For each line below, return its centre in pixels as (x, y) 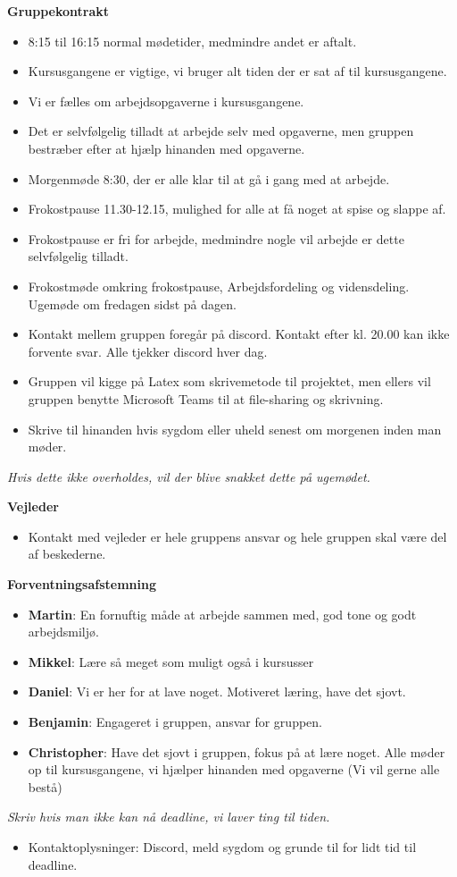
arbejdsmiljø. (63, 632)
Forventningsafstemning (82, 584)
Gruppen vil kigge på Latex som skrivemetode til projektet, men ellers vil (229, 381)
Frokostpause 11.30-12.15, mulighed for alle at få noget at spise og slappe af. (237, 209)
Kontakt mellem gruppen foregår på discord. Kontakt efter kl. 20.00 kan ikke (239, 334)
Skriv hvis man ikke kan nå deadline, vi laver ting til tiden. (169, 817)
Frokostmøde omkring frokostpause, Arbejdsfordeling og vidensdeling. (219, 286)
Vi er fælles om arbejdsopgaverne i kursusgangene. (166, 101)
